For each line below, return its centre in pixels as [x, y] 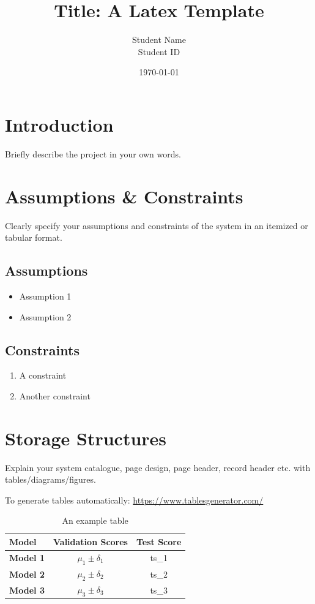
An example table [95, 520]
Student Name [159, 40]
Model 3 [27, 590]
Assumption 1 [45, 296]
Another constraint [55, 395]
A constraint [43, 375]
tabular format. [34, 237]
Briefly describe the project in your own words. [93, 153]
